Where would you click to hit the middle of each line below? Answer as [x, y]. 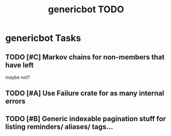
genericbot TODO [86, 9]
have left [20, 65]
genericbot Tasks [43, 38]
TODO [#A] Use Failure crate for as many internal [85, 93]
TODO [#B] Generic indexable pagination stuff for [86, 119]
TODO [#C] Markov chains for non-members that [85, 57]
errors [15, 101]
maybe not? [18, 77]
